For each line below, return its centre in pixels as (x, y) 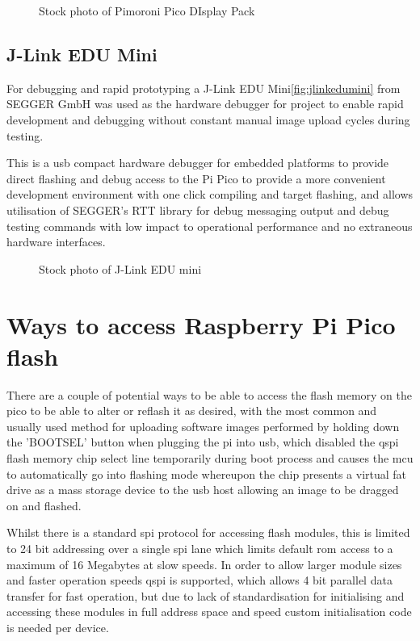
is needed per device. (58, 627)
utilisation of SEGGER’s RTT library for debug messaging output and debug (198, 209)
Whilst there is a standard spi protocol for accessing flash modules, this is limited (208, 532)
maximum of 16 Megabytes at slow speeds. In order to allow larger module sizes (204, 564)
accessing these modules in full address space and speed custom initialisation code (209, 612)
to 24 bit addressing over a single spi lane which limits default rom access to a (200, 548)
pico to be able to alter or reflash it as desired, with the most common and (192, 411)
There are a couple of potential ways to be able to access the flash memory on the (210, 394)
